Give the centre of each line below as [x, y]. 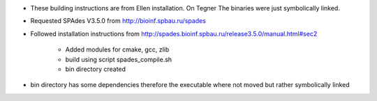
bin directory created [95, 69]
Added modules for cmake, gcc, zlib [117, 49]
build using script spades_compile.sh [119, 59]
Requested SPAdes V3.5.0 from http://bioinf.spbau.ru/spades [118, 21]
